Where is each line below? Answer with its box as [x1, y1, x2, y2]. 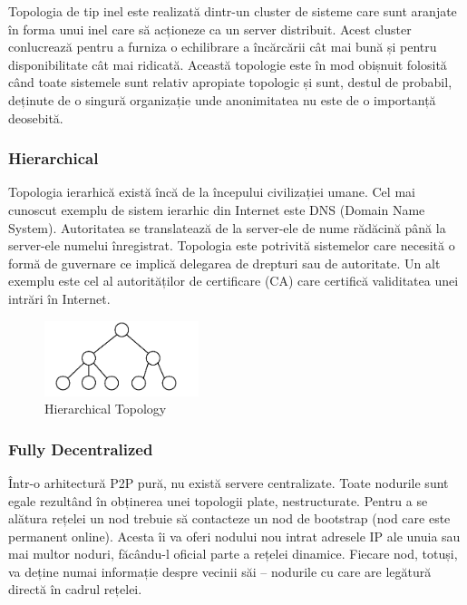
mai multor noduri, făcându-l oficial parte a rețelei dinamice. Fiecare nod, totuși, [8, 544, 458, 563]
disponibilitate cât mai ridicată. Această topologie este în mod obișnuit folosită [8, 54, 447, 73]
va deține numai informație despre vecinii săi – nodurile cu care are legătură [8, 561, 432, 581]
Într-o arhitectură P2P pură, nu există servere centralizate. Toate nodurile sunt [8, 473, 449, 492]
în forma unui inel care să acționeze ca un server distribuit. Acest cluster [8, 19, 412, 38]
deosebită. [8, 108, 63, 127]
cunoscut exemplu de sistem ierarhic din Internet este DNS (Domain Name [8, 200, 425, 219]
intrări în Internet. [8, 288, 111, 307]
